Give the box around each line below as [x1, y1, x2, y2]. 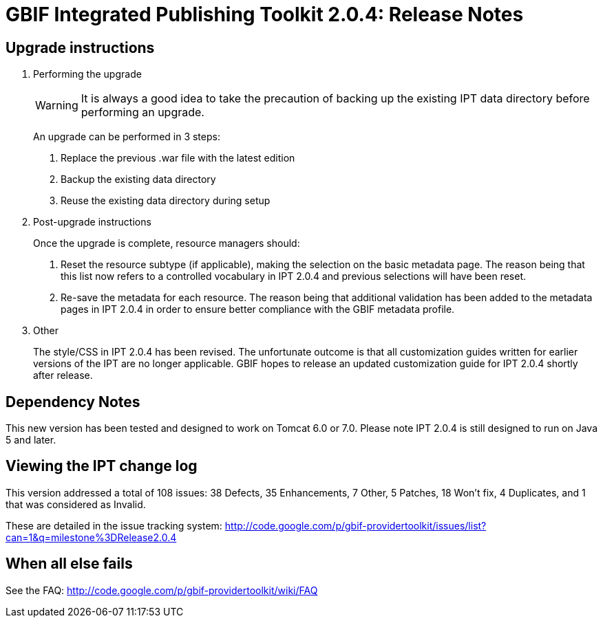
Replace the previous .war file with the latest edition [61, 152, 295, 164]
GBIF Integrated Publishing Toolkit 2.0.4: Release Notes [6, 3, 524, 26]
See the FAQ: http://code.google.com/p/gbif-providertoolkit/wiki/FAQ [6, 584, 318, 596]
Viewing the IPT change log [6, 457, 198, 475]
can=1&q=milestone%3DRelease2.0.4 [6, 531, 177, 543]
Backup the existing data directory [61, 173, 216, 186]
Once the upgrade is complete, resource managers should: [33, 237, 300, 250]
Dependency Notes [6, 393, 140, 411]
